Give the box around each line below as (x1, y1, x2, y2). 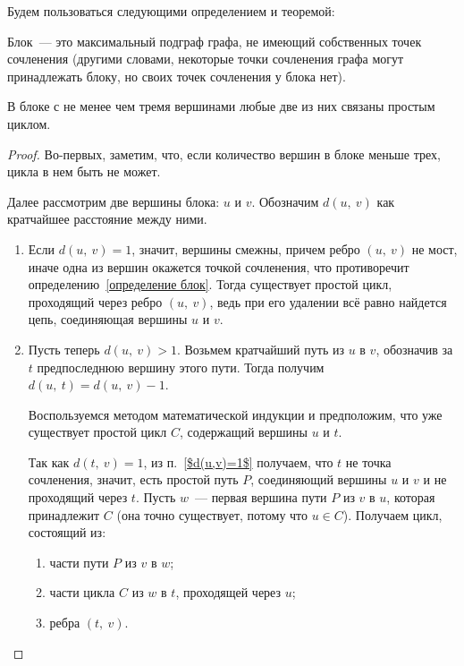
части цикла (49, 583, 115, 602)
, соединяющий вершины (250, 470, 387, 489)
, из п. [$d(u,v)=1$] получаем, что (143, 452, 333, 471)
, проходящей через (175, 583, 282, 602)
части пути (49, 552, 109, 571)
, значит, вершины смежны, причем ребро (131, 239, 360, 258)
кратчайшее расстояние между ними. (7, 209, 207, 228)
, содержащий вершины (180, 423, 308, 441)
